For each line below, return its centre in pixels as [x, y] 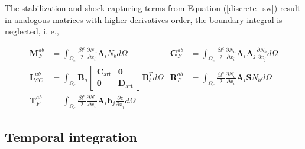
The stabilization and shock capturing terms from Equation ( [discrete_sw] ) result [153, 8]
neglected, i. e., [32, 31]
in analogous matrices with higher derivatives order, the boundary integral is [144, 19]
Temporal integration [71, 137]
